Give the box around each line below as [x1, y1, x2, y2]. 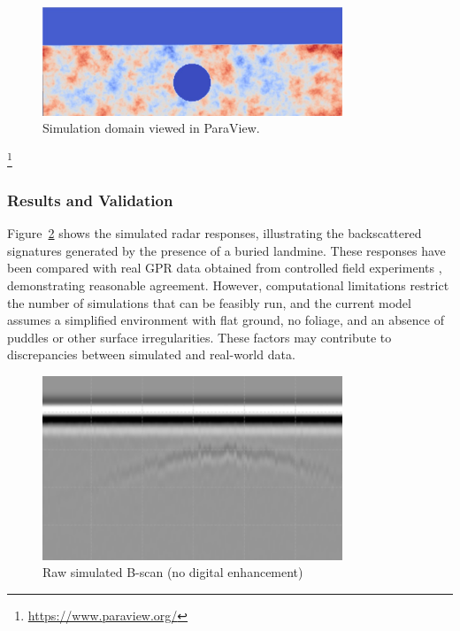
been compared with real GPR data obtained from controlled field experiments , [7, 258, 442, 277]
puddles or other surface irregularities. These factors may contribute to [7, 327, 392, 346]
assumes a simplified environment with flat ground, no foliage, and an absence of [7, 311, 444, 329]
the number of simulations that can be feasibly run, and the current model [7, 293, 411, 312]
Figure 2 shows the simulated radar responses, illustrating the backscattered [7, 224, 422, 242]
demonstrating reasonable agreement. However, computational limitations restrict [7, 275, 449, 294]
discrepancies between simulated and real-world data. [7, 345, 295, 364]
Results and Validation [7, 189, 173, 211]
